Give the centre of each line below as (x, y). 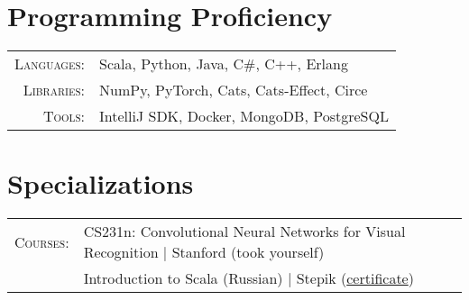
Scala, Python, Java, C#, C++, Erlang (224, 64)
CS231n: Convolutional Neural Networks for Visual (244, 232)
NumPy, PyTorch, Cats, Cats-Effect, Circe (234, 90)
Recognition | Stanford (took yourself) (204, 252)
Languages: (50, 64)
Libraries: (54, 90)
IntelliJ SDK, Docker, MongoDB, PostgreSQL (244, 116)
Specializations (101, 183)
